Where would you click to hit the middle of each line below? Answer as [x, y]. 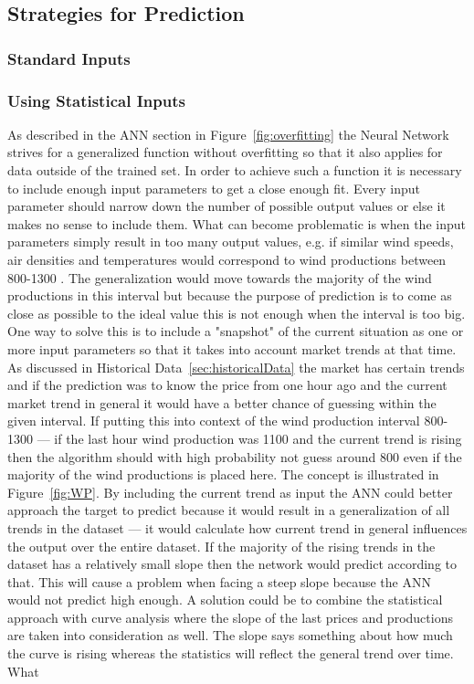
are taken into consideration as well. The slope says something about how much [230, 635]
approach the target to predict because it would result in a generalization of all [229, 510]
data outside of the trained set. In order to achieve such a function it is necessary [235, 170]
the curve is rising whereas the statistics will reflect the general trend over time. [231, 653]
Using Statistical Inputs [96, 100]
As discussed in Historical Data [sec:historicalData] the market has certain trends [236, 367]
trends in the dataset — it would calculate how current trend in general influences [237, 527]
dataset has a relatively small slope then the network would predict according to [232, 564]
